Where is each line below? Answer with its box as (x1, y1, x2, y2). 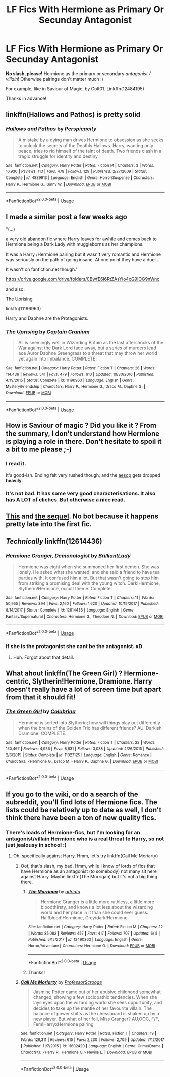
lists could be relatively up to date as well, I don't (6, 805, 162, 814)
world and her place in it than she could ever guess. (40, 909, 148, 915)
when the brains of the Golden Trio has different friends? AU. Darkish (18, 725, 162, 731)
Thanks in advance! (6, 95, 47, 101)
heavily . (6, 477, 23, 483)
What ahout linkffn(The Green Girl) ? (6, 669, 123, 677)
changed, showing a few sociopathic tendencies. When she (33, 994, 157, 1000)
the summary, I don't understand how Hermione (6, 429, 160, 438)
